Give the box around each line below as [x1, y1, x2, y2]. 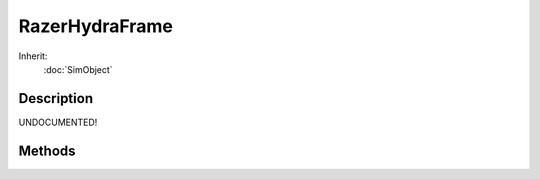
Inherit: [18, 50, 48, 62]
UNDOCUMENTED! [18, 116, 98, 128]
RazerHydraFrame [18, 15, 174, 37]
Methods [18, 142, 76, 159]
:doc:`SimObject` [43, 63, 114, 75]
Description [18, 90, 94, 107]
